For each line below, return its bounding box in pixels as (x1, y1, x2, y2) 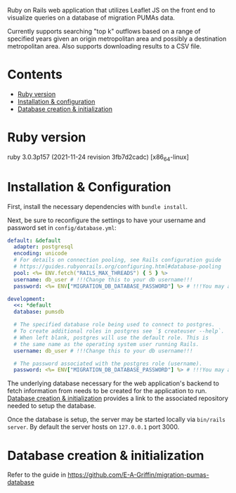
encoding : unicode (13, 250, 68, 257)
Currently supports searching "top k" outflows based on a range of (7, 27, 201, 35)
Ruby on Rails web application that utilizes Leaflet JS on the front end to (7, 6, 216, 14)
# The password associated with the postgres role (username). (13, 360, 202, 367)
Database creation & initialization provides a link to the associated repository (7, 394, 228, 403)
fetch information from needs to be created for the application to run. (7, 387, 207, 395)
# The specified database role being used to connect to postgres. (13, 321, 216, 328)
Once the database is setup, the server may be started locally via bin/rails (7, 415, 226, 424)
